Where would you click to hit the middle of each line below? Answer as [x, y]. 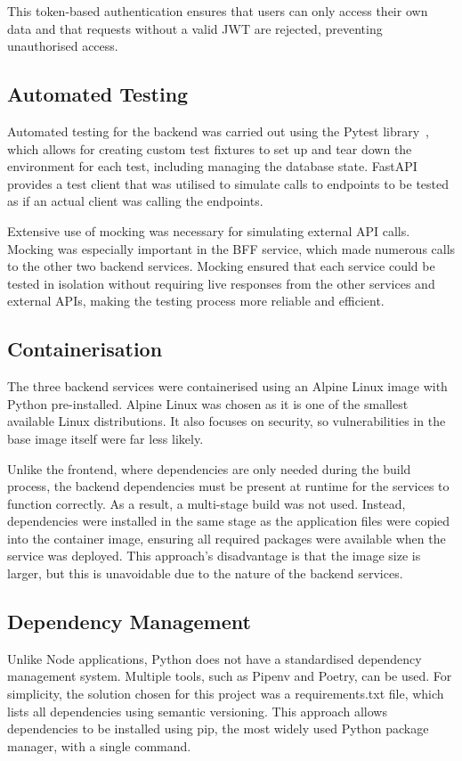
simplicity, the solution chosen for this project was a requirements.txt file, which [226, 694]
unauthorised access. [63, 46]
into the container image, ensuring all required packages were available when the [227, 538]
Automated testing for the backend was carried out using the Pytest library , [218, 131]
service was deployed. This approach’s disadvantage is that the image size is [214, 556]
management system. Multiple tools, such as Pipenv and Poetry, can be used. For [230, 676]
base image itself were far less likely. [105, 438]
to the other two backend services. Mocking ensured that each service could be [221, 266]
